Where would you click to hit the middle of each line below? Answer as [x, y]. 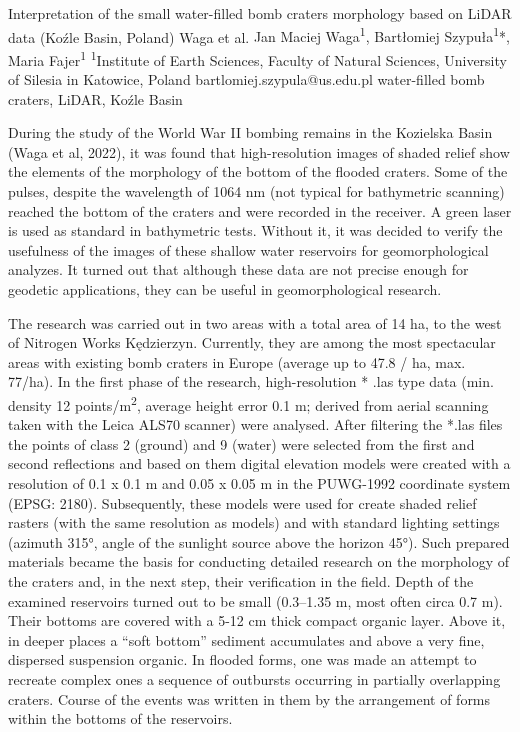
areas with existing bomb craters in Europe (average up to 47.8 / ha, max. [237, 361]
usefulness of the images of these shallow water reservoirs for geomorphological [248, 249]
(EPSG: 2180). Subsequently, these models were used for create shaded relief [242, 502]
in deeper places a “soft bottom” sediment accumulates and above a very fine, [246, 639]
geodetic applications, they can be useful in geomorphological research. [225, 289]
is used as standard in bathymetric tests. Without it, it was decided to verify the [255, 230]
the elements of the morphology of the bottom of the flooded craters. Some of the [258, 171]
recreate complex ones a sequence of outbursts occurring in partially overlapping [254, 678]
